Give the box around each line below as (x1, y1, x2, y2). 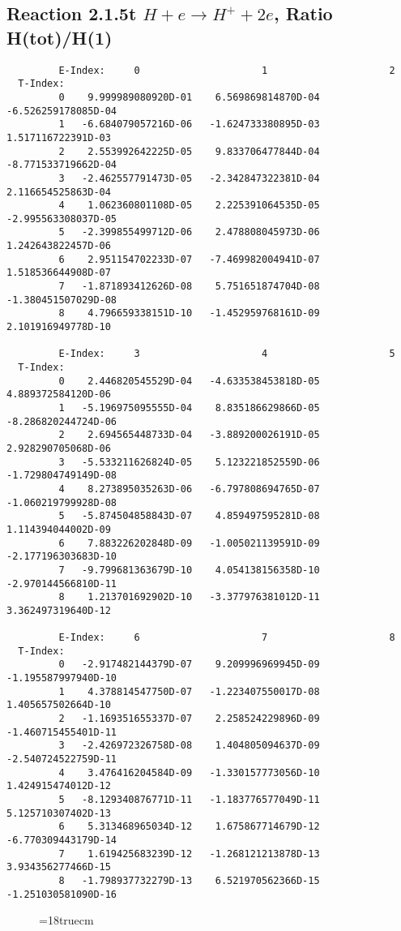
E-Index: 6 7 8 (58, 632, 395, 644)
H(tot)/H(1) (6, 24, 113, 49)
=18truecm (39, 912, 94, 929)
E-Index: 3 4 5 (58, 348, 395, 360)
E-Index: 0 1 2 (58, 64, 395, 76)
